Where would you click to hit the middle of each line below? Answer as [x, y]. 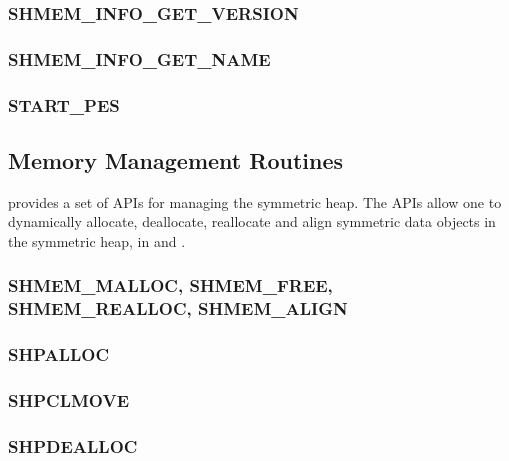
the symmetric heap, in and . [97, 240]
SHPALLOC [59, 354]
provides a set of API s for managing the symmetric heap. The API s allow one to [255, 201]
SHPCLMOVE [69, 400]
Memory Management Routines [175, 159]
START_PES [64, 104]
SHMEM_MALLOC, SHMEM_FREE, [170, 285]
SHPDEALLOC [73, 445]
